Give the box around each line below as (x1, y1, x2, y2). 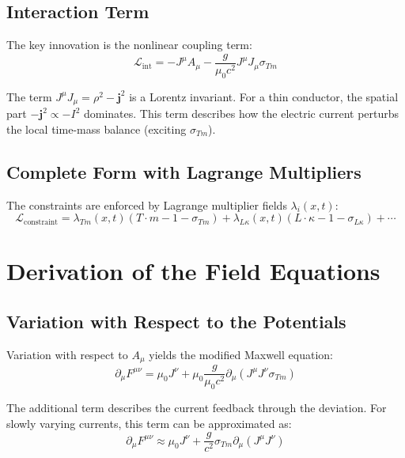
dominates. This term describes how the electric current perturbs (83, 105, 399, 122)
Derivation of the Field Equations (6, 255, 380, 287)
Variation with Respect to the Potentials (6, 308, 346, 333)
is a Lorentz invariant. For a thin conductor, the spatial (129, 88, 399, 104)
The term (6, 88, 52, 104)
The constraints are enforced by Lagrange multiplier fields (6, 196, 287, 213)
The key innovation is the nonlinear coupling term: (6, 36, 252, 53)
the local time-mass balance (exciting (6, 120, 187, 137)
